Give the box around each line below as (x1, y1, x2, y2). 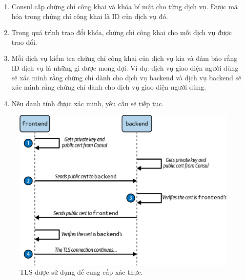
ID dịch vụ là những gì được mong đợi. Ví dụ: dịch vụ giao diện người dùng (11, 62, 239, 73)
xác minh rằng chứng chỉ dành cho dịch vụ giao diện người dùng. (11, 82, 206, 92)
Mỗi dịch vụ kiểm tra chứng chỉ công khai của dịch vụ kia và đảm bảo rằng (11, 53, 238, 63)
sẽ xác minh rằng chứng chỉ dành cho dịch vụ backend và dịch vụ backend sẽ (11, 72, 242, 82)
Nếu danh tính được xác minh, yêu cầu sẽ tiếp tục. (11, 98, 164, 108)
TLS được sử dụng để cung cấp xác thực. (20, 267, 143, 277)
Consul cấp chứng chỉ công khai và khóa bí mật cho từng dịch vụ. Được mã (11, 1, 238, 11)
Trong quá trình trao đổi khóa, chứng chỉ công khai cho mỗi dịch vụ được (11, 27, 232, 37)
